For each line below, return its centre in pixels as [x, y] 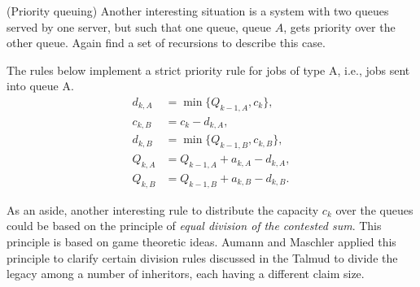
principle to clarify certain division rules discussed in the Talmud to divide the [202, 257]
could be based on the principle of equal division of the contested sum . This [194, 226]
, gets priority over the [339, 26]
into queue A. [40, 86]
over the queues [374, 209]
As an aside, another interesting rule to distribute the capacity [163, 209]
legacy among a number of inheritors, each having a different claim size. [186, 274]
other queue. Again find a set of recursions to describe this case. [166, 43]
